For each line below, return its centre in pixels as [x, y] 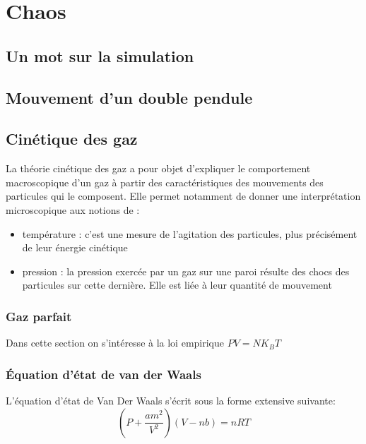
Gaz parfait [39, 316]
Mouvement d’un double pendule [129, 97]
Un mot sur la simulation [100, 55]
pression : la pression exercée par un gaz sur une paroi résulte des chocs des [186, 271]
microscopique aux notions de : [73, 209]
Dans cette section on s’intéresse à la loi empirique [115, 343]
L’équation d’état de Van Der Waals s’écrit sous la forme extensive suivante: [171, 400]
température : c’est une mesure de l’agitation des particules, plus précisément [190, 233]
